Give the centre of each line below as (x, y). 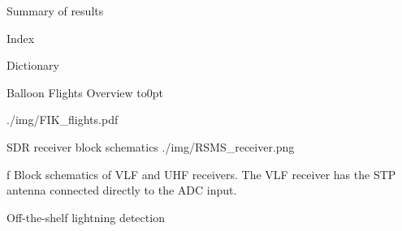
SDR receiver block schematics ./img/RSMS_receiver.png (151, 146)
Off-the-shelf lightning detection (86, 217)
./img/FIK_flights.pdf (63, 120)
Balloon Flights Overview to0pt (85, 92)
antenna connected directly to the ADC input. (122, 190)
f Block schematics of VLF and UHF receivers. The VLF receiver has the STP (201, 174)
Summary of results (55, 11)
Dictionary (33, 65)
